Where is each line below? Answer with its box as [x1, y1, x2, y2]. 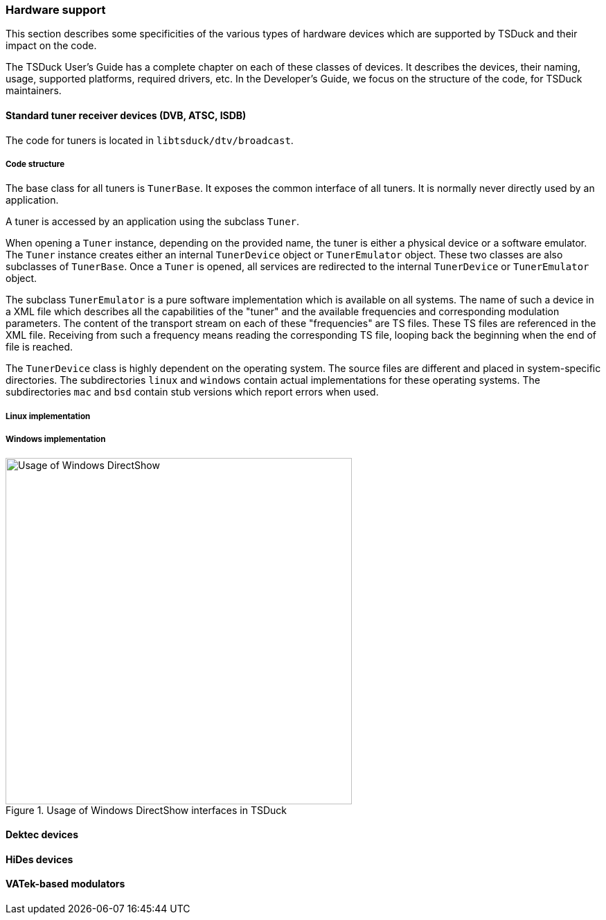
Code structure [6, 159, 65, 169]
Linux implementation [6, 411, 91, 421]
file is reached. [6, 341, 73, 353]
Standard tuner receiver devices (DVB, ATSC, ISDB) [6, 109, 247, 121]
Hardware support [6, 3, 106, 17]
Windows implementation [6, 434, 106, 445]
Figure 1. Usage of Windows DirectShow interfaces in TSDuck [6, 804, 287, 816]
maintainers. [6, 85, 62, 97]
